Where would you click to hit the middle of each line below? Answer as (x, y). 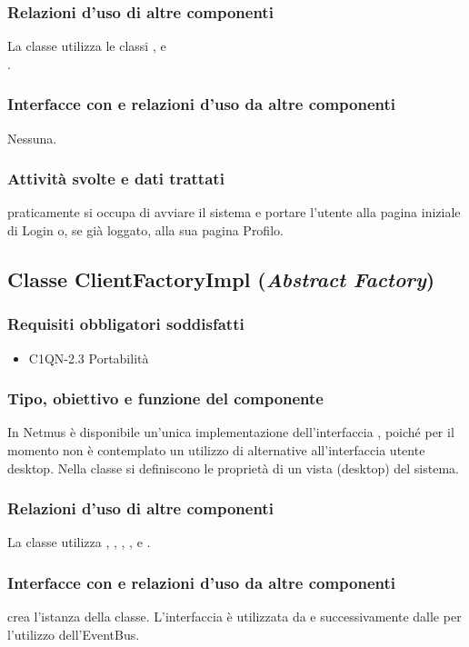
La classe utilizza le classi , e (87, 46)
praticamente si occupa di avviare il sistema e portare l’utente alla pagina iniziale (234, 212)
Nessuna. (32, 138)
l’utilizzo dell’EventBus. (74, 634)
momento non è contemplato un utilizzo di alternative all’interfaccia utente (216, 450)
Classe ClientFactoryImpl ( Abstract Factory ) (221, 279)
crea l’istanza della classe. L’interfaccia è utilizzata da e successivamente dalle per (234, 617)
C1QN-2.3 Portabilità (89, 358)
